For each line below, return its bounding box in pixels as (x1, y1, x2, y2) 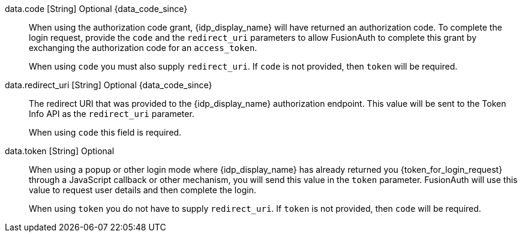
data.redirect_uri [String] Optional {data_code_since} (5, 80, 212, 90)
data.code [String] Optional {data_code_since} (5, 4, 188, 14)
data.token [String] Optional (5, 146, 115, 156)
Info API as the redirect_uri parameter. (29, 109, 194, 119)
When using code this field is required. (29, 127, 182, 137)
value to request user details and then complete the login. (29, 185, 256, 195)
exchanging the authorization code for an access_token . (29, 43, 257, 53)
